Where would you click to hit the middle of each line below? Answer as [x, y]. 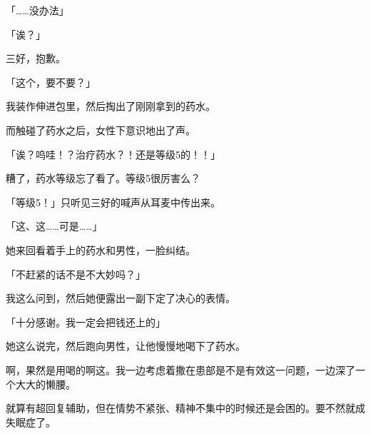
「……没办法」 [37, 10]
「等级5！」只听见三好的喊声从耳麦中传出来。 [113, 202]
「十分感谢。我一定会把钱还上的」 [86, 322]
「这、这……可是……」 [54, 226]
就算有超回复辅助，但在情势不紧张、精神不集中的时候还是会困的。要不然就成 [185, 408]
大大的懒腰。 [45, 384]
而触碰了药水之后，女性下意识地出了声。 [101, 130]
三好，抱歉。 [36, 58]
